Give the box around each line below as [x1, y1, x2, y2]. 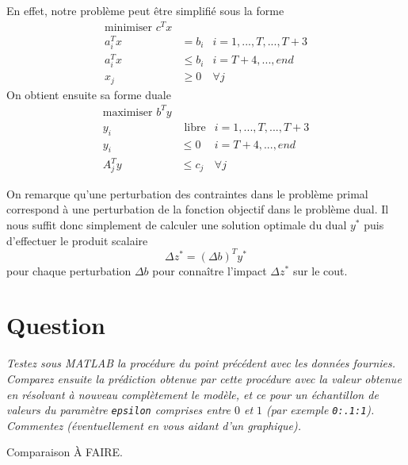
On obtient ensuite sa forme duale [6, 86, 171, 102]
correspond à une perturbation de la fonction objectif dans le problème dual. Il [6, 201, 389, 217]
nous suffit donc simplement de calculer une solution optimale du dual [6, 216, 347, 232]
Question [6, 309, 105, 341]
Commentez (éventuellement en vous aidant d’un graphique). [6, 417, 301, 433]
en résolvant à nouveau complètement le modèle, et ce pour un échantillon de [6, 386, 379, 402]
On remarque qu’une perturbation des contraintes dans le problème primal [6, 185, 368, 202]
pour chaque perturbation [6, 262, 132, 279]
